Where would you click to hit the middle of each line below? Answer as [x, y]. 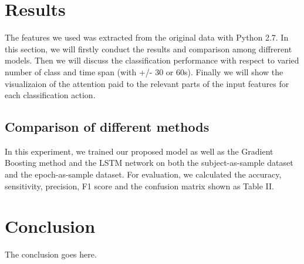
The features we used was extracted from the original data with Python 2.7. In [147, 37]
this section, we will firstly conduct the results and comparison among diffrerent [148, 49]
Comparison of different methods [107, 127]
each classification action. [50, 95]
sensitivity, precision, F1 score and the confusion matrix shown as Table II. [139, 186]
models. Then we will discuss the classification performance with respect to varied [152, 60]
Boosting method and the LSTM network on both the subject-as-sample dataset [149, 163]
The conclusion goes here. [51, 254]
